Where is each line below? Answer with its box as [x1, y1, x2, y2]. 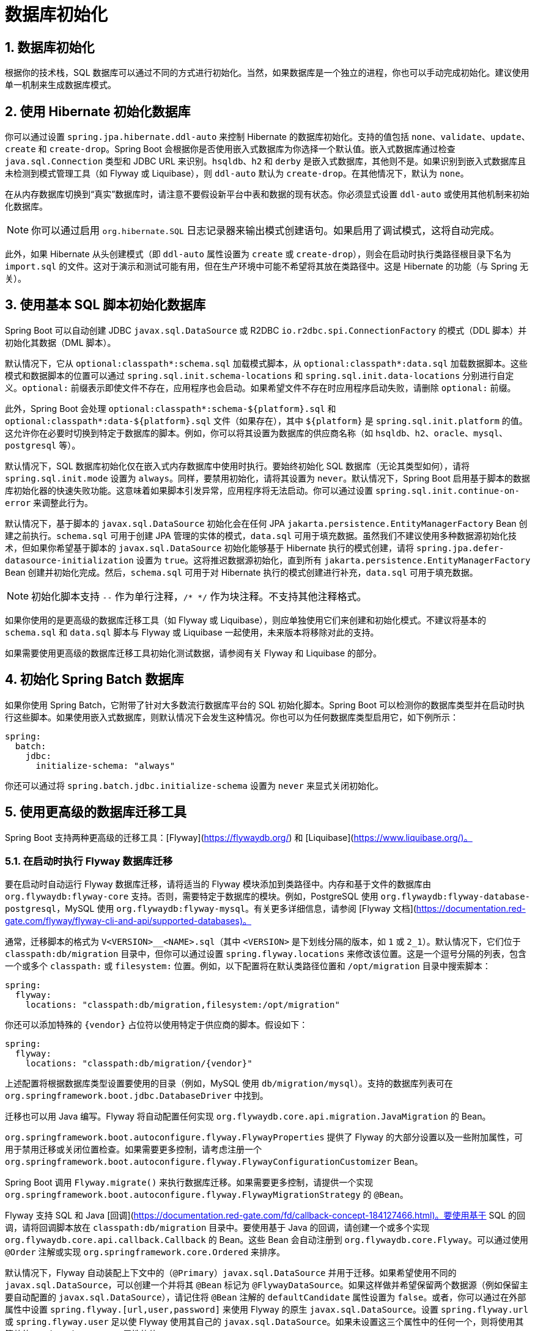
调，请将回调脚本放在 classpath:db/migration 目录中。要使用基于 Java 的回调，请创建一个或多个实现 [5, 1222, 430, 1233]
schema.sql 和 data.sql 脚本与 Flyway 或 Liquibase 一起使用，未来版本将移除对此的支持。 [5, 626, 379, 637]
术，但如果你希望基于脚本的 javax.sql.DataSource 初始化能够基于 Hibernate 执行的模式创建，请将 [5, 542, 415, 553]
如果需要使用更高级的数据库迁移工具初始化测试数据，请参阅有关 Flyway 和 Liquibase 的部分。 [5, 647, 382, 658]
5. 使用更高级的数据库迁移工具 [5, 804, 186, 820]
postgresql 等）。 [5, 439, 81, 450]
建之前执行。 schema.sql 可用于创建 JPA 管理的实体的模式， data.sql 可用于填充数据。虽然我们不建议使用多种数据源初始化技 [5, 530, 517, 541]
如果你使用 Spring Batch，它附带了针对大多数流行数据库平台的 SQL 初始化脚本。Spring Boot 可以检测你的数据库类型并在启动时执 [5, 699, 525, 710]
